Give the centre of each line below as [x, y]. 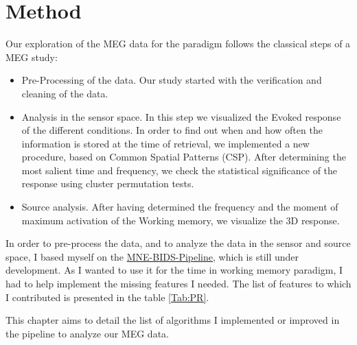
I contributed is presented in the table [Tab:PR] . [107, 297]
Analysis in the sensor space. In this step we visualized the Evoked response [181, 116]
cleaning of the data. [65, 93]
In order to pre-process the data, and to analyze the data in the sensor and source [178, 243]
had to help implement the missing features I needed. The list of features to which [178, 284]
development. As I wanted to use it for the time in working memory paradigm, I [174, 270]
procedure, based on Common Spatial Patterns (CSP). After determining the [184, 157]
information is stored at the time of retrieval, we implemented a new [165, 143]
